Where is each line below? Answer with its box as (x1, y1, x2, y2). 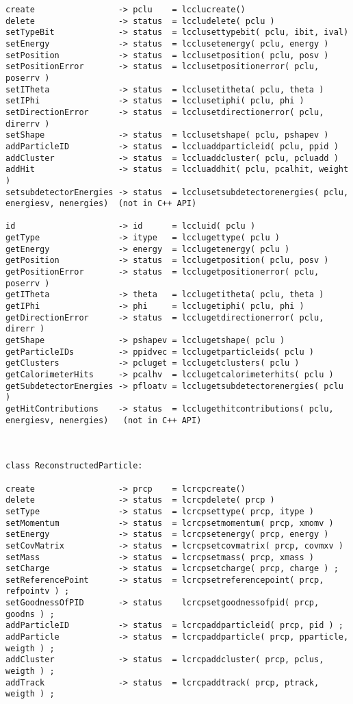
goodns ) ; (5, 609, 55, 619)
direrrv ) (5, 118, 50, 129)
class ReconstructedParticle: (5, 461, 143, 471)
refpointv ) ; (5, 586, 70, 596)
